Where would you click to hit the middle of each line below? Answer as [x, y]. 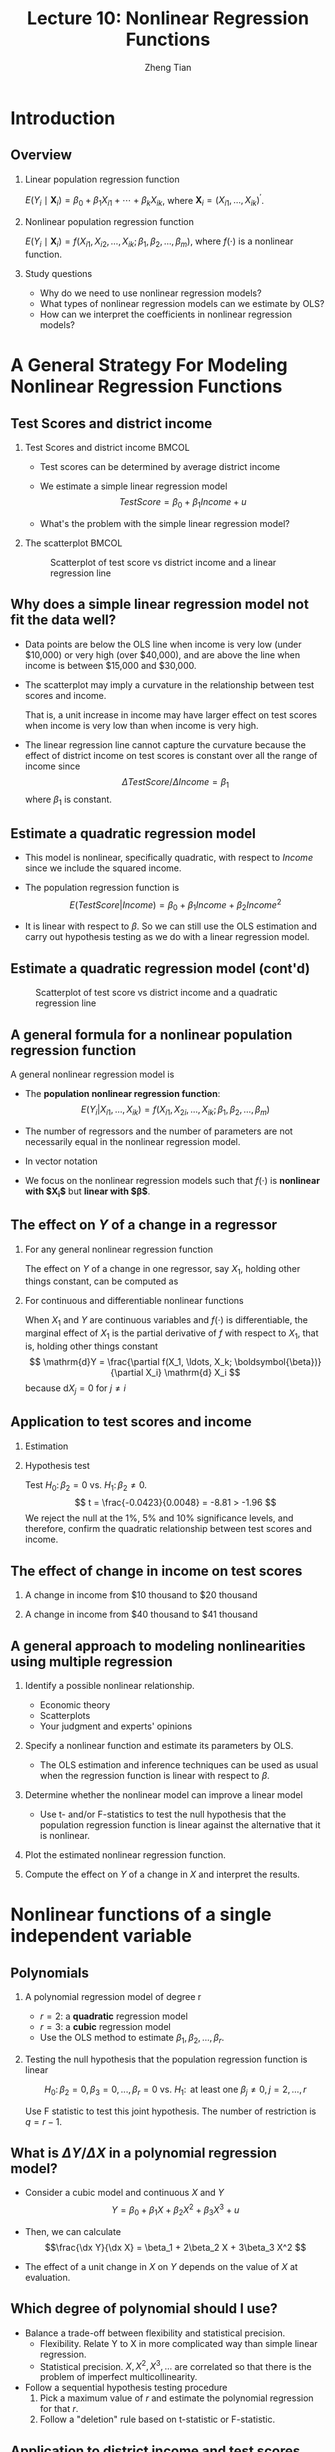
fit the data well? [63, 620]
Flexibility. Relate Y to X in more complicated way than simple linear [178, 2343]
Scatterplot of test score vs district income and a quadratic [156, 993]
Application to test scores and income [131, 1422]
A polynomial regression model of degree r [113, 1996]
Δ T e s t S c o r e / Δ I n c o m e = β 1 [175, 782]
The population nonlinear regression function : [122, 1094]
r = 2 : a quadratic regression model [113, 2016]
